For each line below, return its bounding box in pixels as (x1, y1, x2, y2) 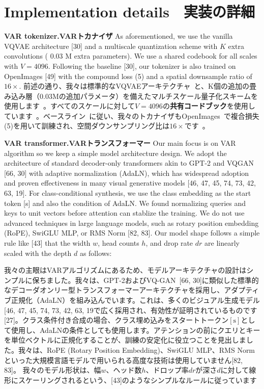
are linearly (204, 238, 240, 248)
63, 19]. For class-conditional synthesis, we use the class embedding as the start (4, 188, 251, 198)
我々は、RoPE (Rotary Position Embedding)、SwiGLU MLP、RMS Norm (18, 344, 255, 355)
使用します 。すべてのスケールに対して (4, 100, 135, 111)
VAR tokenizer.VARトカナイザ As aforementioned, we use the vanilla (4, 31, 233, 41)
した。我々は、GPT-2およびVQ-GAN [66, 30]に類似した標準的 (53, 274, 259, 285)
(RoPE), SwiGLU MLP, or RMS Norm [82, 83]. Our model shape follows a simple (4, 227, 260, 238)
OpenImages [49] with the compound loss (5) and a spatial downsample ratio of (4, 70, 252, 81)
